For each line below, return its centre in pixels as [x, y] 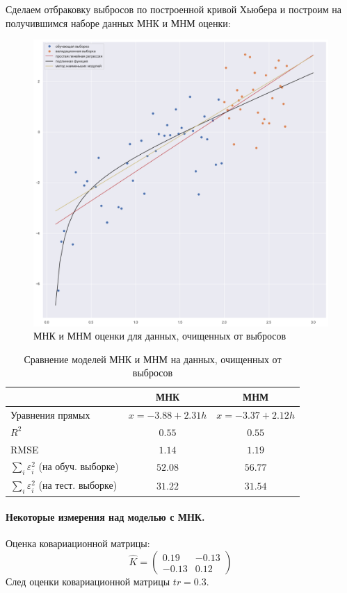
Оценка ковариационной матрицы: [78, 543]
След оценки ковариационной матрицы [88, 582]
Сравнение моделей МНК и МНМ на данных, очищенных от [153, 359]
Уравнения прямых [50, 414]
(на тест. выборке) [78, 485]
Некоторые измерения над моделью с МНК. [105, 517]
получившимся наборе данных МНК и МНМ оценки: [118, 23]
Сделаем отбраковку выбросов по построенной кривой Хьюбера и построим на [174, 9]
